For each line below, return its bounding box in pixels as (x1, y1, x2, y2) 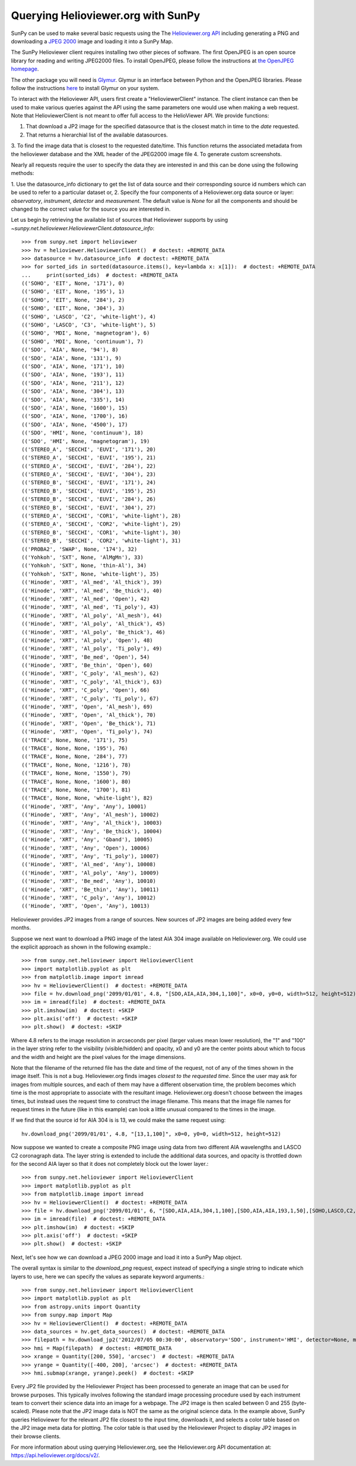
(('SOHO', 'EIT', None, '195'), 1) (21, 288, 125, 295)
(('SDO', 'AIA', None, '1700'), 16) (21, 413, 128, 419)
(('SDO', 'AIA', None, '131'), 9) (21, 355, 122, 361)
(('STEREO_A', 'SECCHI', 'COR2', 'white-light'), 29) (21, 521, 181, 527)
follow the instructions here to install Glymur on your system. (11, 84, 160, 91)
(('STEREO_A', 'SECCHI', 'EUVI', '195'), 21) (21, 454, 157, 461)
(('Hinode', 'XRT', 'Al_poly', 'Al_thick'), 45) (21, 621, 166, 627)
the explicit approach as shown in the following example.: (11, 943, 151, 950)
